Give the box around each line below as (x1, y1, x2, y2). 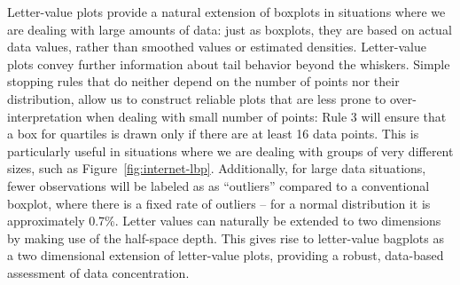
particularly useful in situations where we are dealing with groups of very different (7, 141, 454, 160)
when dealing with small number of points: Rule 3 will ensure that (86, 107, 447, 125)
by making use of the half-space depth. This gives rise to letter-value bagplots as (7, 228, 444, 247)
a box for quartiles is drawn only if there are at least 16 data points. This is (7, 124, 419, 143)
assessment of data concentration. (7, 263, 190, 281)
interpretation (7, 107, 82, 125)
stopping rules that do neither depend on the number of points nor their (7, 72, 400, 91)
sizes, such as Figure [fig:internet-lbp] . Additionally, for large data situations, (7, 159, 426, 178)
